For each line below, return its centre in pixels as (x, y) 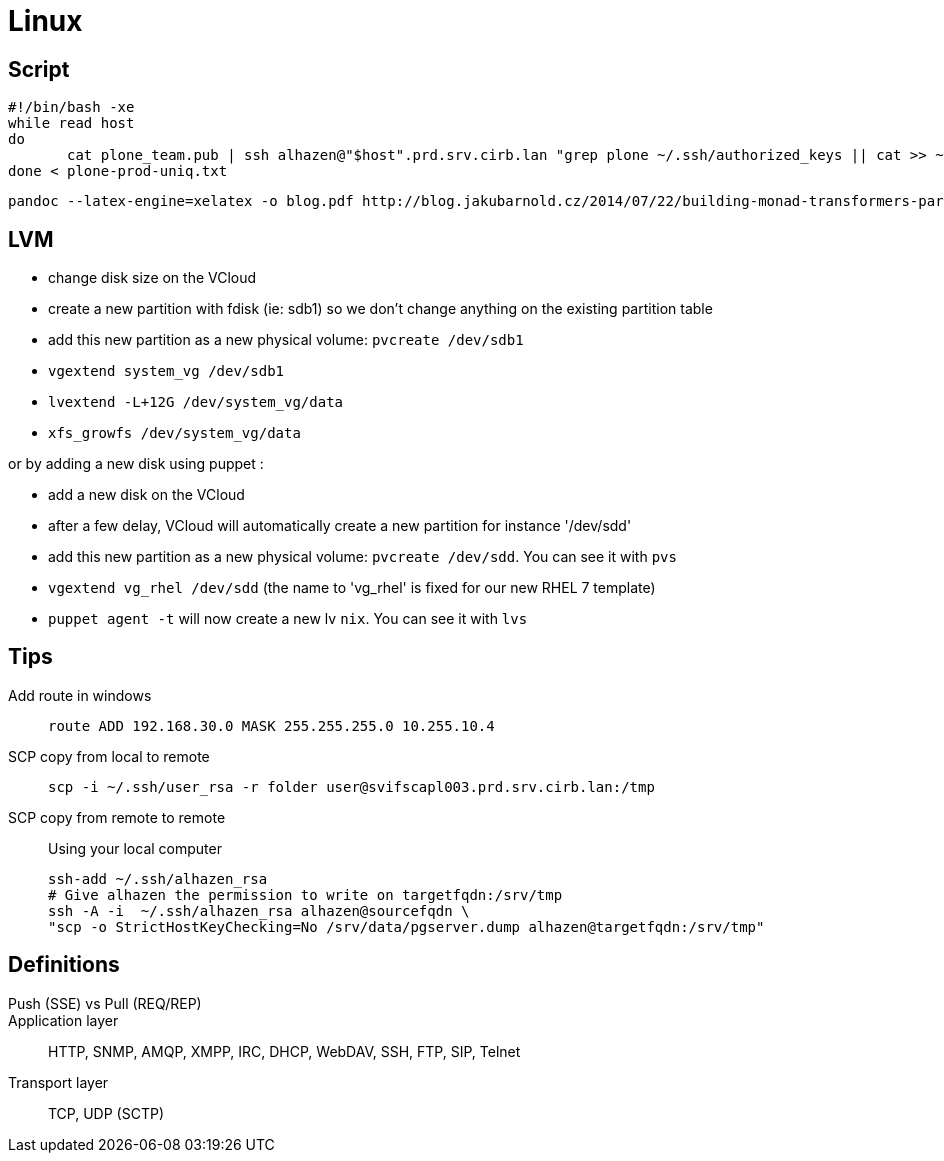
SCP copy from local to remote (109, 756)
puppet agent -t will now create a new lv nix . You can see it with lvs (288, 619)
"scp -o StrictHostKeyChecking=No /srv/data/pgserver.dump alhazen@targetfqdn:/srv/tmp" (406, 926)
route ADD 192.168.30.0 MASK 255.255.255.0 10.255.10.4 (271, 725)
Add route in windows (80, 695)
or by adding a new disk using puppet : (136, 464)
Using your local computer (135, 848)
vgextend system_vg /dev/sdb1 (166, 371)
